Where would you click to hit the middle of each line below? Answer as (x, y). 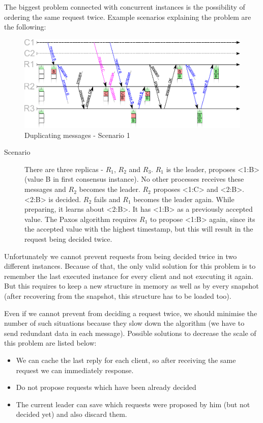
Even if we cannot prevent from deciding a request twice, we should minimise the (131, 313)
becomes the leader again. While (184, 199)
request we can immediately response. (75, 370)
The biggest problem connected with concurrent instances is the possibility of (125, 7)
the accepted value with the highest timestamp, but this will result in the (139, 229)
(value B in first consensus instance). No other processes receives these (134, 179)
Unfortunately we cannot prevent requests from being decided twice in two (121, 256)
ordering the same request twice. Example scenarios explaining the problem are (128, 17)
